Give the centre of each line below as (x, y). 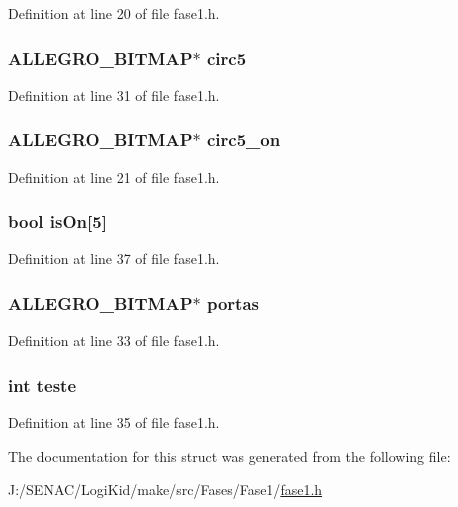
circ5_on (243, 139)
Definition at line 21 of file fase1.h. (114, 176)
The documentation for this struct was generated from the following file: (229, 455)
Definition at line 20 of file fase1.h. (114, 13)
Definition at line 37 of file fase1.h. (114, 258)
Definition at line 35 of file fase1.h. (114, 422)
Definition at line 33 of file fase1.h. (114, 340)
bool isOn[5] (57, 221)
